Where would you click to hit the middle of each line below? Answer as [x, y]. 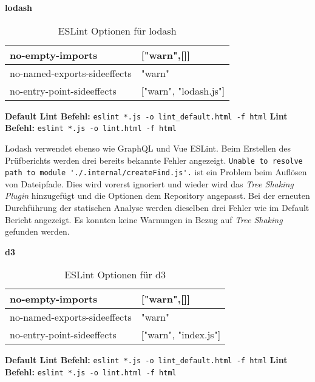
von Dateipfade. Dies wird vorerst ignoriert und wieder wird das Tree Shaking [149, 183]
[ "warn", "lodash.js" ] [183, 90]
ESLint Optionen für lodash [117, 30]
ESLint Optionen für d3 [115, 275]
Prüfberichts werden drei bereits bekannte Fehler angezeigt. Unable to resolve [154, 160]
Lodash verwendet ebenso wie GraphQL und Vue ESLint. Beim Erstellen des [148, 148]
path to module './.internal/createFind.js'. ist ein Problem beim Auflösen [156, 172]
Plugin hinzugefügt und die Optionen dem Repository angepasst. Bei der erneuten [157, 196]
